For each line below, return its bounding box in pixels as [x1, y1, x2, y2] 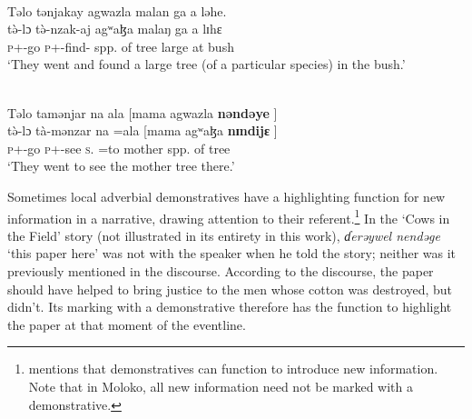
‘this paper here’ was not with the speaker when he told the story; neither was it [7, 244, 457, 263]
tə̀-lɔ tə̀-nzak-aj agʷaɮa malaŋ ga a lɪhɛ [7, 19, 222, 38]
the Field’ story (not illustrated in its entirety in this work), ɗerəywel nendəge [7, 225, 440, 244]
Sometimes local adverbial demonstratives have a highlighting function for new [7, 186, 446, 205]
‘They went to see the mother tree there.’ [7, 156, 235, 175]
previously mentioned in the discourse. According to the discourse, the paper [7, 261, 434, 280]
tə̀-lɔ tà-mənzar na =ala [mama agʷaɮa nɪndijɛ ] [7, 121, 278, 140]
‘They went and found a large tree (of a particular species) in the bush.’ [7, 55, 406, 74]
